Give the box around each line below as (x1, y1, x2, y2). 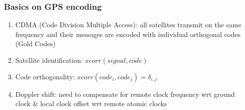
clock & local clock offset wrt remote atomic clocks (15, 98, 167, 109)
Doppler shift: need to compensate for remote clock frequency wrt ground (15, 89, 235, 99)
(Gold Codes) (15, 38, 56, 49)
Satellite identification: (15, 55, 83, 65)
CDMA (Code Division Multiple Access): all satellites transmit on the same (15, 19, 242, 30)
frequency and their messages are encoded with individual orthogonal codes (15, 29, 241, 39)
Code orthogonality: (15, 71, 75, 81)
